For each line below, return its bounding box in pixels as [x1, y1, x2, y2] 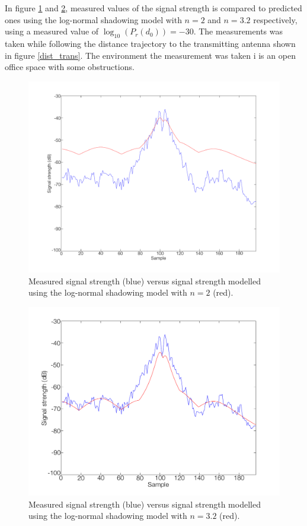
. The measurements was [193, 25, 283, 37]
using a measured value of [5, 25, 99, 37]
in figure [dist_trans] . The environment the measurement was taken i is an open [5, 49, 296, 61]
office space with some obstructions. [5, 61, 135, 73]
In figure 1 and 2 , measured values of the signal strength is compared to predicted [5, 2, 302, 14]
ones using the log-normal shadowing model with [5, 13, 182, 26]
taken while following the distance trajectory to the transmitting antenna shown [5, 37, 296, 49]
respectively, [253, 13, 298, 26]
